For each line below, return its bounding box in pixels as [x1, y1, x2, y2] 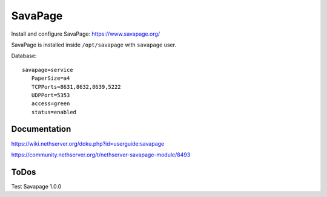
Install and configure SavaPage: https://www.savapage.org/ [11, 30, 160, 37]
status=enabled [31, 109, 77, 115]
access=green [31, 100, 70, 107]
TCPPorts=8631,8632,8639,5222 [31, 83, 121, 90]
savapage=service [22, 66, 73, 73]
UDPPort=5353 [31, 91, 70, 98]
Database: [11, 52, 37, 60]
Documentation [11, 124, 71, 134]
